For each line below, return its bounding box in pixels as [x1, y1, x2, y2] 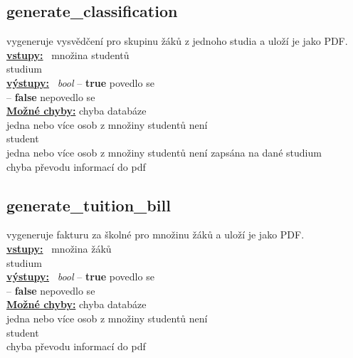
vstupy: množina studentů [6, 47, 130, 62]
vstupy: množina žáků [6, 241, 112, 256]
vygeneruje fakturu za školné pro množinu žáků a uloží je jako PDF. [6, 227, 305, 242]
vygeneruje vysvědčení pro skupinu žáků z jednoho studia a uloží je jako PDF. [6, 33, 348, 48]
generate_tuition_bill [6, 194, 171, 216]
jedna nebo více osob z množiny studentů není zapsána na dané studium [6, 144, 322, 159]
